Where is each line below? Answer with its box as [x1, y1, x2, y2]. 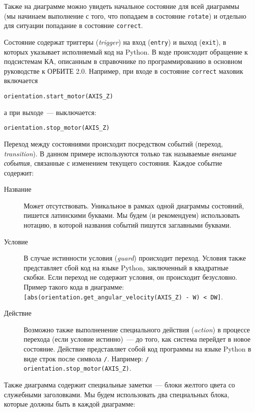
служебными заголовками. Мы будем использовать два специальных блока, [4, 389, 229, 399]
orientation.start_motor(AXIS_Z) [4, 93, 113, 100]
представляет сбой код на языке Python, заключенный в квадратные [24, 262, 229, 272]
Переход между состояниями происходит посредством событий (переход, [4, 138, 223, 148]
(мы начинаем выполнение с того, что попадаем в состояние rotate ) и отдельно [4, 10, 247, 21]
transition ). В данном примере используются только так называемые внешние [4, 148, 237, 158]
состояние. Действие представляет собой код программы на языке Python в [24, 344, 252, 354]
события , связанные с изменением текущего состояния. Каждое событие [4, 158, 223, 168]
